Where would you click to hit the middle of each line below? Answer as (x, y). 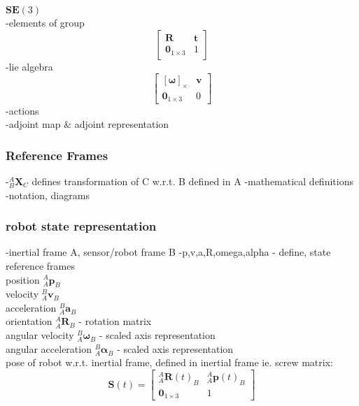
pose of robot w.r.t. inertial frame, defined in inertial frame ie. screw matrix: (169, 362)
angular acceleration (49, 348)
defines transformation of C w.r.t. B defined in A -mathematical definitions (192, 181)
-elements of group (45, 22)
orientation (29, 321)
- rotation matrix (115, 321)
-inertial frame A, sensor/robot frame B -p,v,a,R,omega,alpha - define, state (168, 252)
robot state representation (81, 226)
